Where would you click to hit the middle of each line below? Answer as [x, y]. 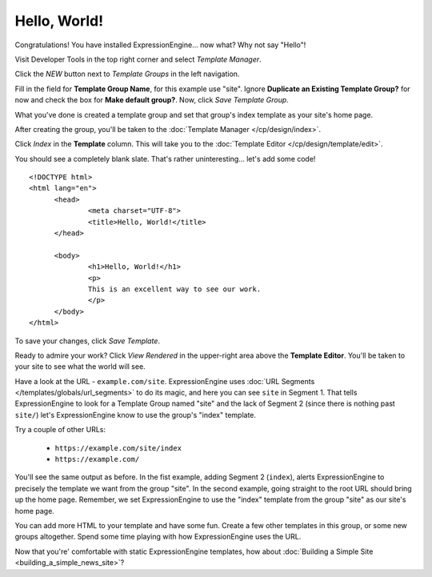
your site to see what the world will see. [80, 367]
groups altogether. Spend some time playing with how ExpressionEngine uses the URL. [158, 537]
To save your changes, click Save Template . [87, 341]
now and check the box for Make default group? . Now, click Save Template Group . [152, 100]
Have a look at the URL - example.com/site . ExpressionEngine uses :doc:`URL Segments [165, 381]
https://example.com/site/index [118, 448]
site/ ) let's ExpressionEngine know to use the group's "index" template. [135, 415]
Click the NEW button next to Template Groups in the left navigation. [127, 74]
